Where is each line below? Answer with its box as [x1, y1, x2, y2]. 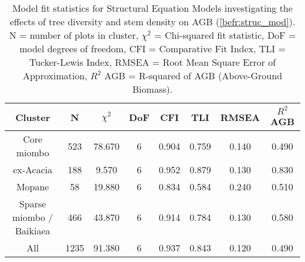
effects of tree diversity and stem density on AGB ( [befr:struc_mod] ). [9, 15, 296, 28]
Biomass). [132, 82, 173, 96]
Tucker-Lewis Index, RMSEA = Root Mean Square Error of [29, 55, 276, 69]
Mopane [16, 180, 49, 193]
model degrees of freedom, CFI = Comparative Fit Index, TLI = [19, 42, 286, 55]
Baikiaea [15, 224, 50, 237]
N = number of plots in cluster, [9, 28, 138, 42]
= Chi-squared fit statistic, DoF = [154, 28, 296, 42]
